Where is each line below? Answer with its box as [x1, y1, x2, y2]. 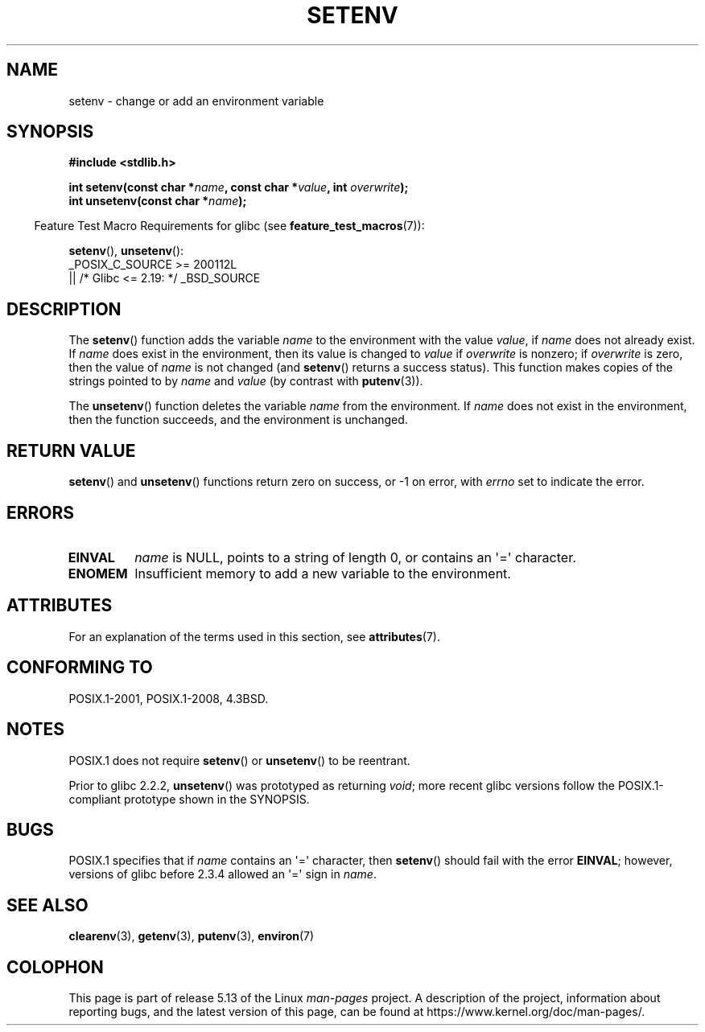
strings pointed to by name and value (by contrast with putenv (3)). [68, 374, 423, 389]
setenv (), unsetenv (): [68, 244, 184, 258]
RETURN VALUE [6, 440, 136, 461]
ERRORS [6, 502, 75, 523]
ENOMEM [68, 565, 128, 582]
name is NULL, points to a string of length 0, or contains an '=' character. [134, 549, 576, 565]
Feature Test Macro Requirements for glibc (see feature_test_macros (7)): [34, 219, 425, 233]
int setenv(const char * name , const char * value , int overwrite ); [68, 180, 409, 195]
